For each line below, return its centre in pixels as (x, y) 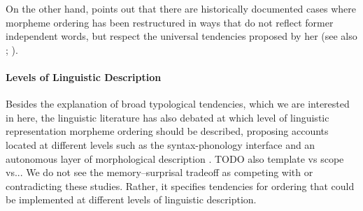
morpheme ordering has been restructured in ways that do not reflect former (170, 22)
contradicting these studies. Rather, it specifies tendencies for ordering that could (180, 185)
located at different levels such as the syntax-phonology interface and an (161, 144)
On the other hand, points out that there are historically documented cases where (181, 8)
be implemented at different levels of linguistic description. (131, 199)
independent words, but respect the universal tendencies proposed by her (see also (181, 36)
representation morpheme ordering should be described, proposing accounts (167, 131)
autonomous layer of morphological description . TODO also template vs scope (175, 158)
